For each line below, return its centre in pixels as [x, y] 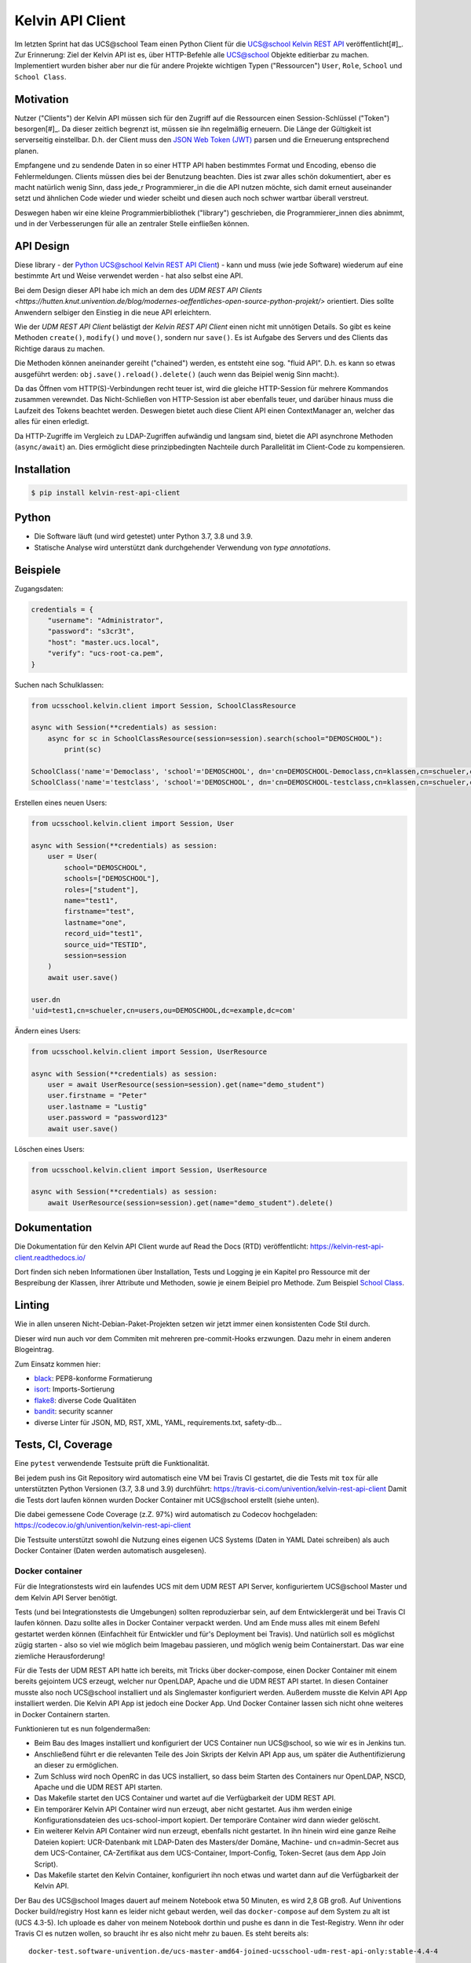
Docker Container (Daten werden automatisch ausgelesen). [111, 1551]
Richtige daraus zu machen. [60, 349]
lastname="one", [95, 922]
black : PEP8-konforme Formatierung [93, 1378]
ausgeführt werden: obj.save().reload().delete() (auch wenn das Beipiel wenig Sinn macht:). [177, 374]
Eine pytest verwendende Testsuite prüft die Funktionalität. [112, 1464]
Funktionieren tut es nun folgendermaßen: [82, 1728]
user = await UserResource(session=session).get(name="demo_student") [186, 1085]
